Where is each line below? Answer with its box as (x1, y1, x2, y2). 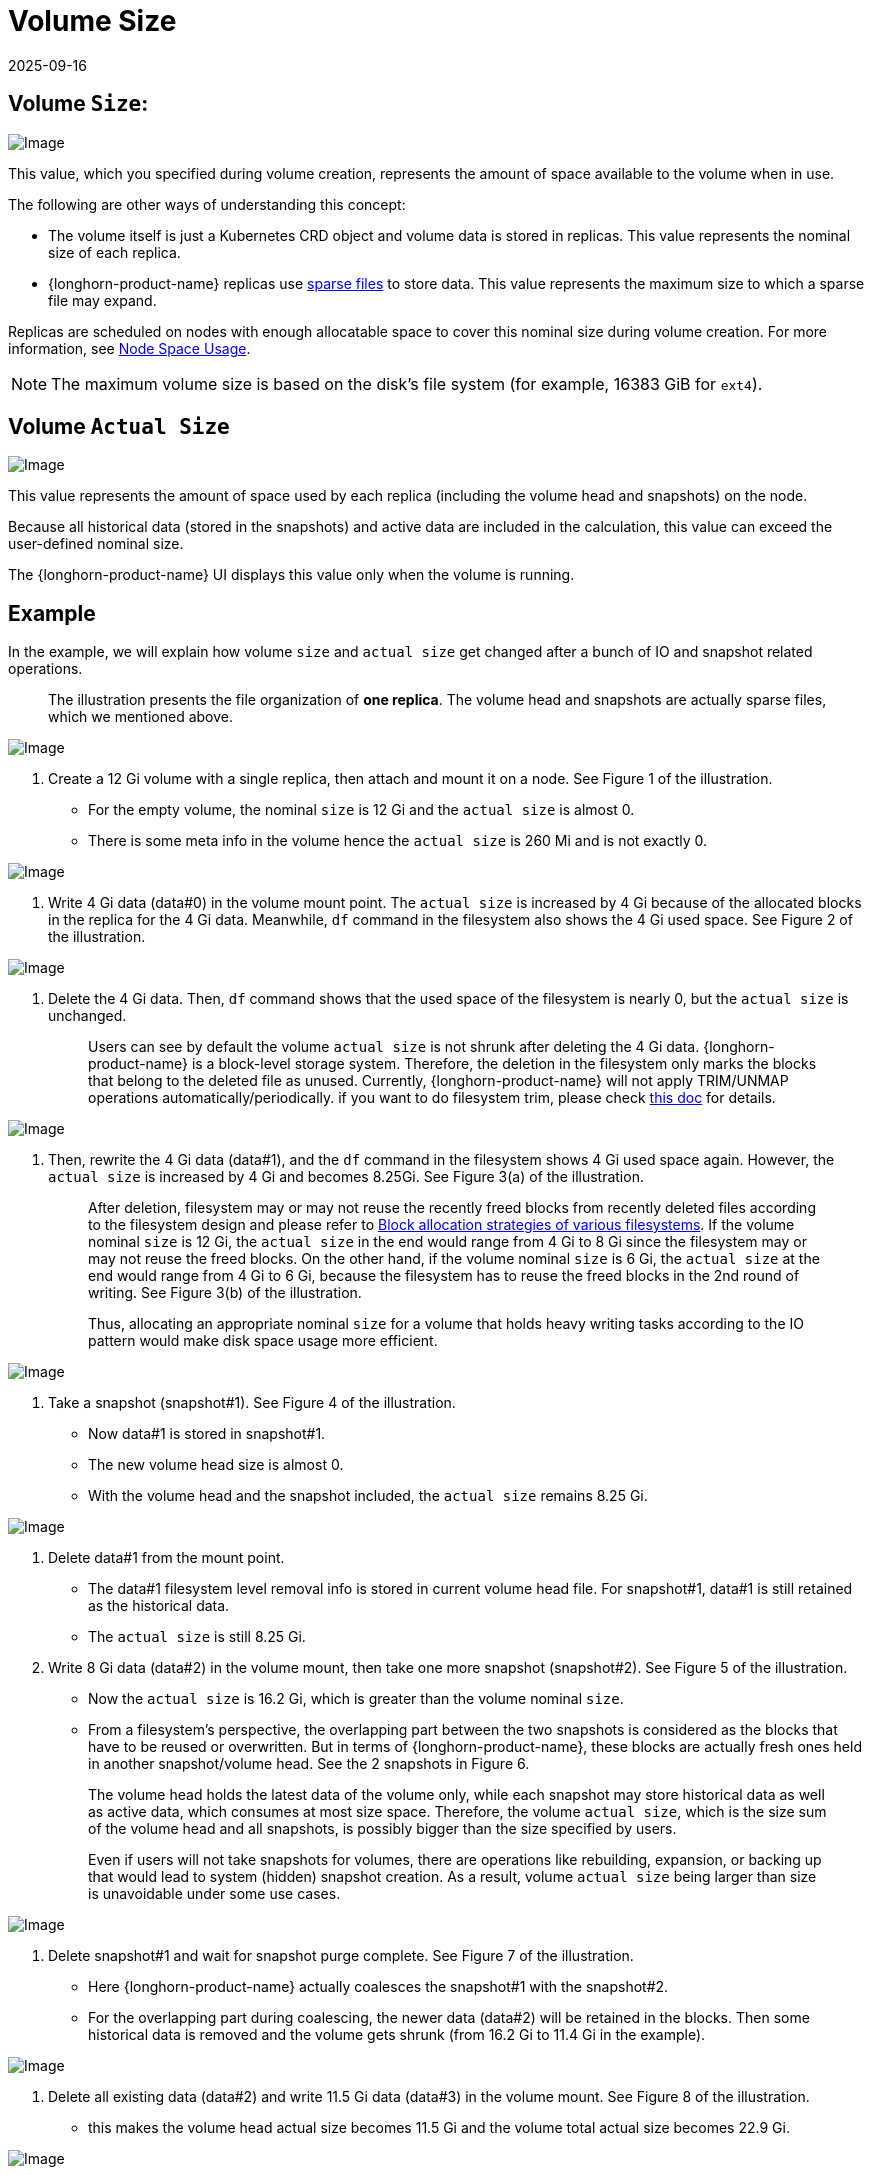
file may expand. (48, 291, 157, 309)
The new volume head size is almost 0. (88, 1456, 344, 1474)
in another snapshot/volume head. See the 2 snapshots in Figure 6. (88, 1755, 530, 1773)
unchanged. (48, 1007, 127, 1025)
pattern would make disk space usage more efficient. (88, 1332, 438, 1350)
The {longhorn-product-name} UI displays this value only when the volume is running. (8, 566, 575, 584)
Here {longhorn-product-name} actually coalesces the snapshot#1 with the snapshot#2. (88, 1978, 669, 1996)
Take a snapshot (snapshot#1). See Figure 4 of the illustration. (48, 1394, 456, 1412)
